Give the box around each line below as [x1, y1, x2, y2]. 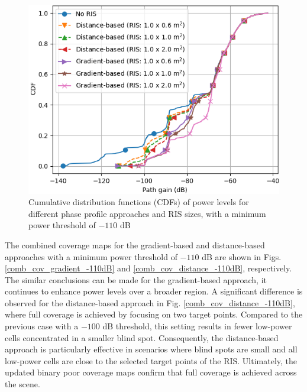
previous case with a [5, 320, 79, 332]
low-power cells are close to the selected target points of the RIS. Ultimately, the [5, 354, 298, 367]
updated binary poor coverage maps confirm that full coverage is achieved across [5, 366, 297, 378]
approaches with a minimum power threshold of [5, 250, 177, 263]
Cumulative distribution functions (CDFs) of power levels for [28, 196, 249, 208]
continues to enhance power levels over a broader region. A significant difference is [5, 285, 303, 297]
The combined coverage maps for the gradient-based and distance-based [5, 238, 265, 251]
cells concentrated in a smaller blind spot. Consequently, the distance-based [5, 331, 279, 344]
